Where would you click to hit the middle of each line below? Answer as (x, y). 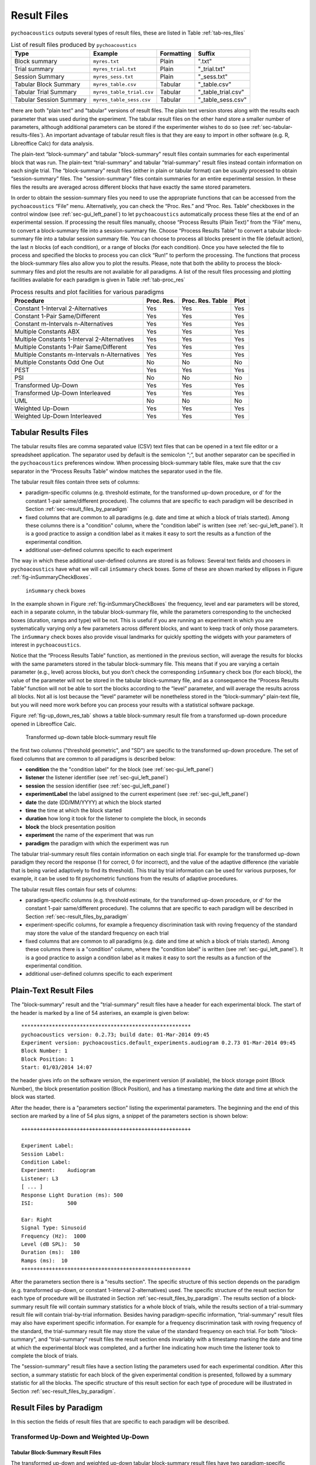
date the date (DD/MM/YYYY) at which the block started (93, 802)
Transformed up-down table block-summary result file (91, 737)
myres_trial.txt (115, 69)
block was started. (33, 1097)
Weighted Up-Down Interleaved (58, 416)
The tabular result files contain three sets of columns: (75, 482)
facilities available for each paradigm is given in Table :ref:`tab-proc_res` (98, 280)
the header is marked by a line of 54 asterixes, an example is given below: (100, 1013)
